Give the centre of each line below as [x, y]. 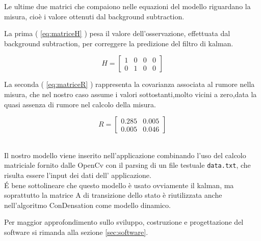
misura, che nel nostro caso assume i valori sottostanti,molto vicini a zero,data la [130, 94]
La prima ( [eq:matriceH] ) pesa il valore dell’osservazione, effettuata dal [117, 33]
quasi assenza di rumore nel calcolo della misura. [80, 104]
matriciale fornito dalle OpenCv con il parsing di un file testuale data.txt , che [127, 165]
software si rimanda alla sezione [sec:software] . [76, 232]
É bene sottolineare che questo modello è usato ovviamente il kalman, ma [119, 185]
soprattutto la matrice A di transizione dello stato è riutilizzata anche [113, 195]
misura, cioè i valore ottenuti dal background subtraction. [94, 16]
